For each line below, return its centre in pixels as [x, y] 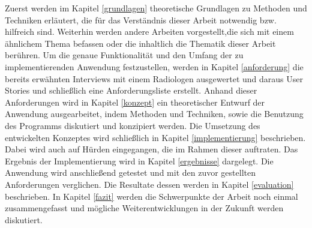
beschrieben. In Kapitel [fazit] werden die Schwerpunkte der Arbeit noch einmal [151, 196]
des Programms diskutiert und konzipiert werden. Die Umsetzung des [133, 125]
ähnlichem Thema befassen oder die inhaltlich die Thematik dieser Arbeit [140, 43]
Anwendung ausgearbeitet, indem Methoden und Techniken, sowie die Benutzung [154, 114]
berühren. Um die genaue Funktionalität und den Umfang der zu [124, 55]
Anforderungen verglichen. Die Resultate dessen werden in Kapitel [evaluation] [149, 184]
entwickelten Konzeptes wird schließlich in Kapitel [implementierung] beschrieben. [155, 137]
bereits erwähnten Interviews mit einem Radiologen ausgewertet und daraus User [154, 78]
